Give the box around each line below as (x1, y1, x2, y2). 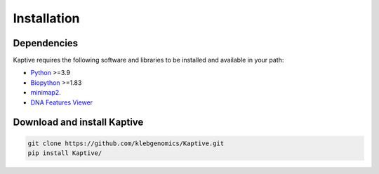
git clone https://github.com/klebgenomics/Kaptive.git (27, 139, 225, 147)
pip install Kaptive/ (27, 149, 102, 157)
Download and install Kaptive (13, 116, 144, 128)
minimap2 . (30, 88, 61, 97)
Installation (13, 11, 80, 26)
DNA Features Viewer (30, 98, 93, 107)
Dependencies (13, 37, 79, 49)
